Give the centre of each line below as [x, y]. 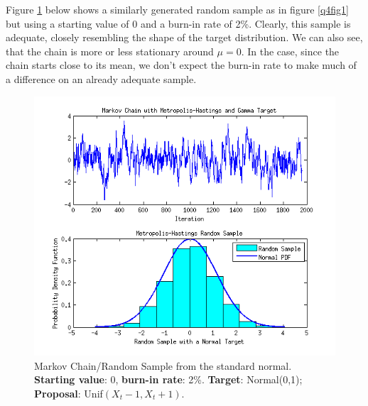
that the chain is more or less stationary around [110, 51]
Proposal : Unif [69, 394]
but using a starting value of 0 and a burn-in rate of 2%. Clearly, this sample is [178, 23]
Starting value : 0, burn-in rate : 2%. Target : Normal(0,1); [168, 379]
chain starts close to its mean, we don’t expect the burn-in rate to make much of [181, 65]
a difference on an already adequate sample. [101, 78]
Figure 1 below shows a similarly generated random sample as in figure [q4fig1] [177, 9]
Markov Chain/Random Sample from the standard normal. [163, 365]
